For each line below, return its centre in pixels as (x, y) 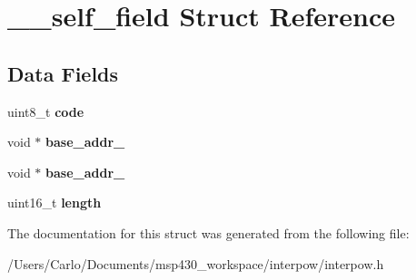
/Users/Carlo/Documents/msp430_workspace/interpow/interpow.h (196, 263)
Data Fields (63, 73)
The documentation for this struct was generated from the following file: (208, 232)
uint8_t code (46, 111)
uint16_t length (54, 203)
